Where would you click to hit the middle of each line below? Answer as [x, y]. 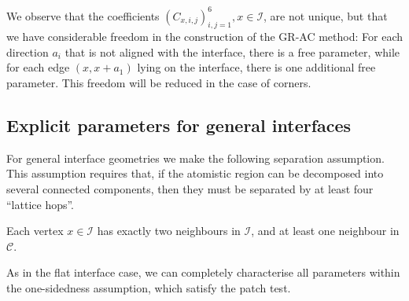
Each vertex [35, 231]
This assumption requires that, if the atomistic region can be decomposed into [195, 173]
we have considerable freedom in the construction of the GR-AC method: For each [204, 37]
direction [28, 51]
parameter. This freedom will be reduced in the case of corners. [159, 83]
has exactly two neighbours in [169, 231]
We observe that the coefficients [83, 15]
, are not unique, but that [326, 15]
